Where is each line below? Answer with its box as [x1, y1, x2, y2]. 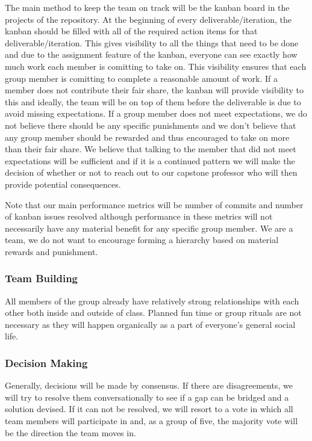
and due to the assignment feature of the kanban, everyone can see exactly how [5, 48, 298, 61]
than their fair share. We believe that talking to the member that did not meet [5, 143, 296, 155]
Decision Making [5, 355, 88, 370]
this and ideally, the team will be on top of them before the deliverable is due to [5, 95, 301, 108]
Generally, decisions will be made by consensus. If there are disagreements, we [5, 379, 293, 392]
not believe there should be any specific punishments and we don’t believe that [5, 119, 296, 131]
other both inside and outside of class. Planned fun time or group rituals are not [5, 306, 302, 319]
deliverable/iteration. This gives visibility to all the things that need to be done [5, 36, 299, 49]
